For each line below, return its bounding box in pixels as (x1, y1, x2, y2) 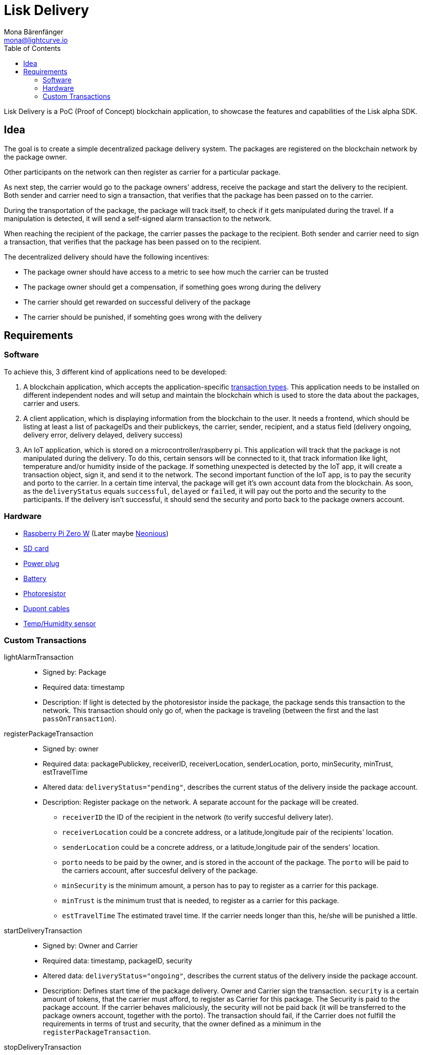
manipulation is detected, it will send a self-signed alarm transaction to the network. (4, 214, 272, 223)
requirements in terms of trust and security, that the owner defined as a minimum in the (43, 1020, 321, 1028)
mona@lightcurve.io (4, 35, 68, 44)
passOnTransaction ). (43, 714, 117, 723)
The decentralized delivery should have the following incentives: (4, 252, 209, 261)
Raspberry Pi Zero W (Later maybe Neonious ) (23, 529, 169, 537)
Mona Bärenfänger (4, 27, 63, 36)
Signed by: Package (43, 668, 107, 677)
